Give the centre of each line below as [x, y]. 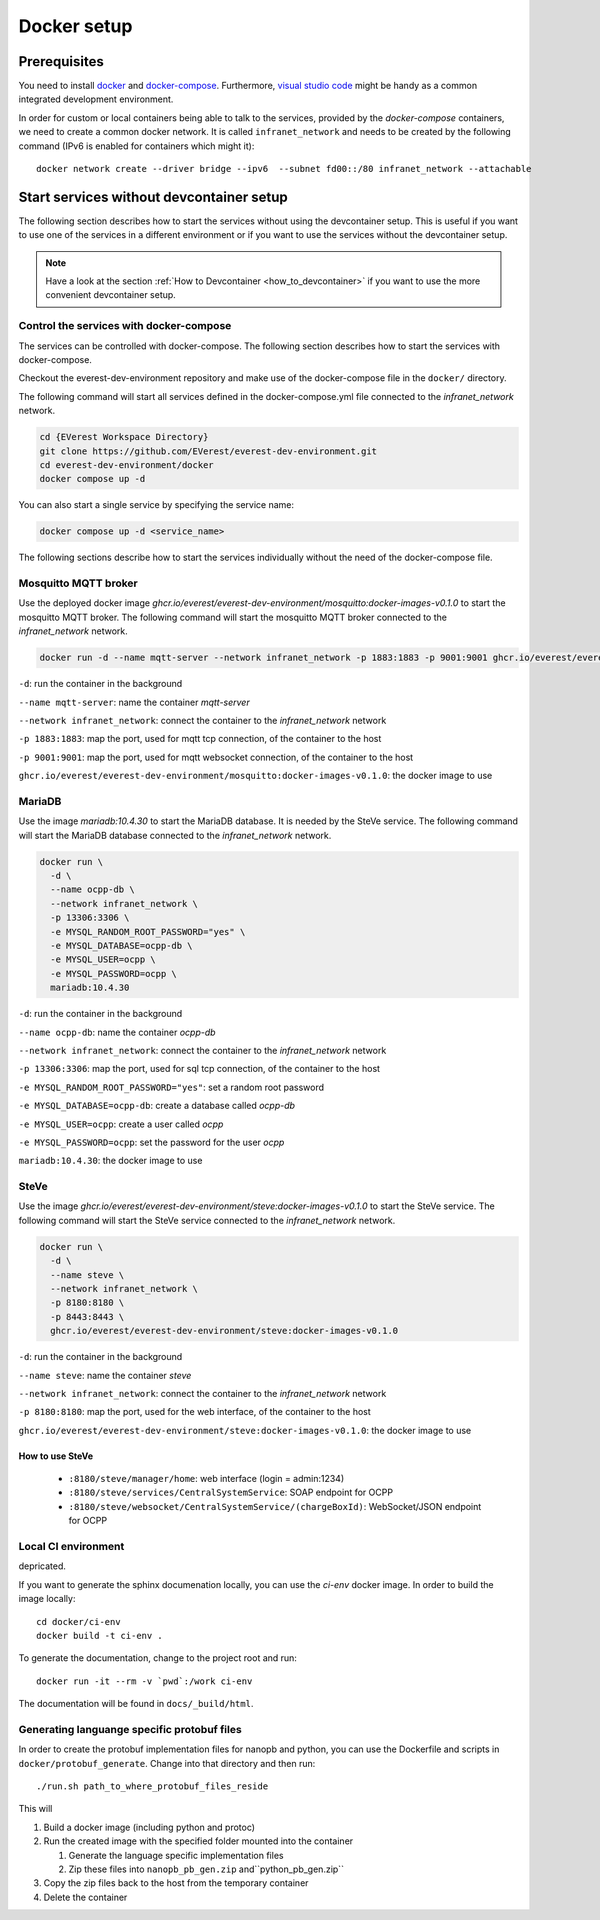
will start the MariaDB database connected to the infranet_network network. [175, 835]
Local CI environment [71, 1547]
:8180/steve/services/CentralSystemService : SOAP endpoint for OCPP [231, 1492]
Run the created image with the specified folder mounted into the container [198, 1841]
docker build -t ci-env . [100, 1635]
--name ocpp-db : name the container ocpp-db [117, 1032]
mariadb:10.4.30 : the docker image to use [110, 1161]
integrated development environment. [96, 99]
